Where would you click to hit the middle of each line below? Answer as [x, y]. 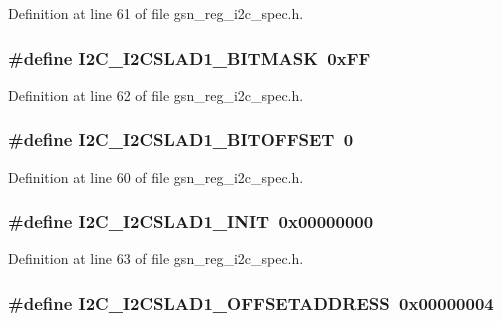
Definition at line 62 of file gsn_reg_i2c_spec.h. [156, 94]
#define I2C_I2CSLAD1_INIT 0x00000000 [191, 221]
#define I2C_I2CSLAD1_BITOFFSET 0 [181, 139]
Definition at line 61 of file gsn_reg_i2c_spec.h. [156, 13]
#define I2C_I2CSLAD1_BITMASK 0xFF [189, 57]
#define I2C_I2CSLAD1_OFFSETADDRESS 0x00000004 [251, 302]
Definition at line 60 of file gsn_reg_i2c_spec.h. [156, 176]
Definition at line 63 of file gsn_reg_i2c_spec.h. [156, 258]
